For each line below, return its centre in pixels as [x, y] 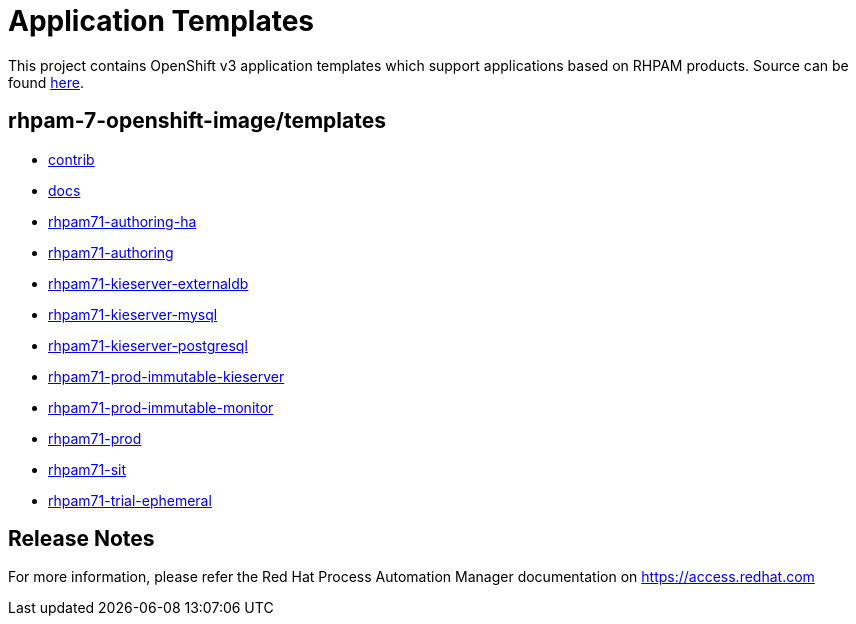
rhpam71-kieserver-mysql [133, 314]
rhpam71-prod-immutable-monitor [161, 407]
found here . [46, 82]
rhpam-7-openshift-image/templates [197, 121]
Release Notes [81, 539]
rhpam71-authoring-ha [122, 221]
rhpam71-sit [87, 469]
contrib [71, 159]
